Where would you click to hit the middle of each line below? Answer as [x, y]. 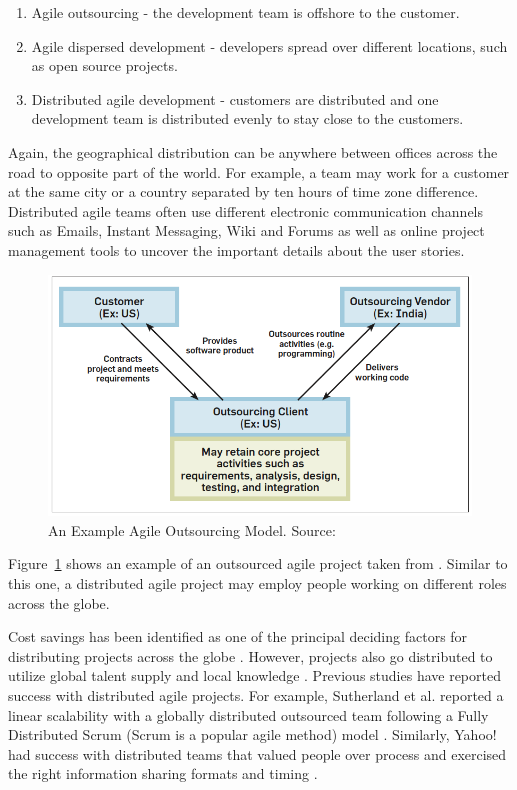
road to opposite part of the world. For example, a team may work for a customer [259, 171]
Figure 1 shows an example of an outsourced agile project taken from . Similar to [258, 563]
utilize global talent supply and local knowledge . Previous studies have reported [254, 675]
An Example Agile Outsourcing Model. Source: [192, 529]
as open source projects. [104, 65]
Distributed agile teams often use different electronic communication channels [246, 210]
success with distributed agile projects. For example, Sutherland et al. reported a [256, 695]
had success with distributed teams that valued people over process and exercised [257, 753]
